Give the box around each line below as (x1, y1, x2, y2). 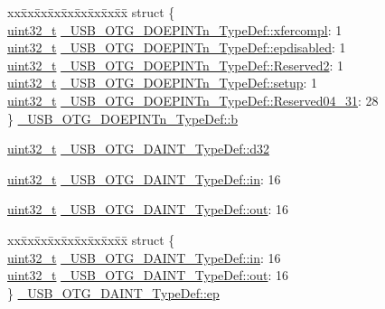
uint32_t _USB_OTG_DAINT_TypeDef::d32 (7, 139, 270, 158)
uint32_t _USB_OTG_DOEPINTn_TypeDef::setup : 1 (7, 73, 318, 92)
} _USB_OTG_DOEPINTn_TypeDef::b (7, 108, 239, 127)
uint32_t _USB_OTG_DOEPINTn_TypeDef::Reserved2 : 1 (7, 55, 344, 74)
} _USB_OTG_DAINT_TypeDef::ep (7, 283, 220, 302)
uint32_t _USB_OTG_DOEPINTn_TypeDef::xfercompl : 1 (7, 20, 343, 39)
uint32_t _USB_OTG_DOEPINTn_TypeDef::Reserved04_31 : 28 (7, 90, 379, 109)
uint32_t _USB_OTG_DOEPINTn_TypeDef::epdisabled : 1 (7, 38, 346, 57)
